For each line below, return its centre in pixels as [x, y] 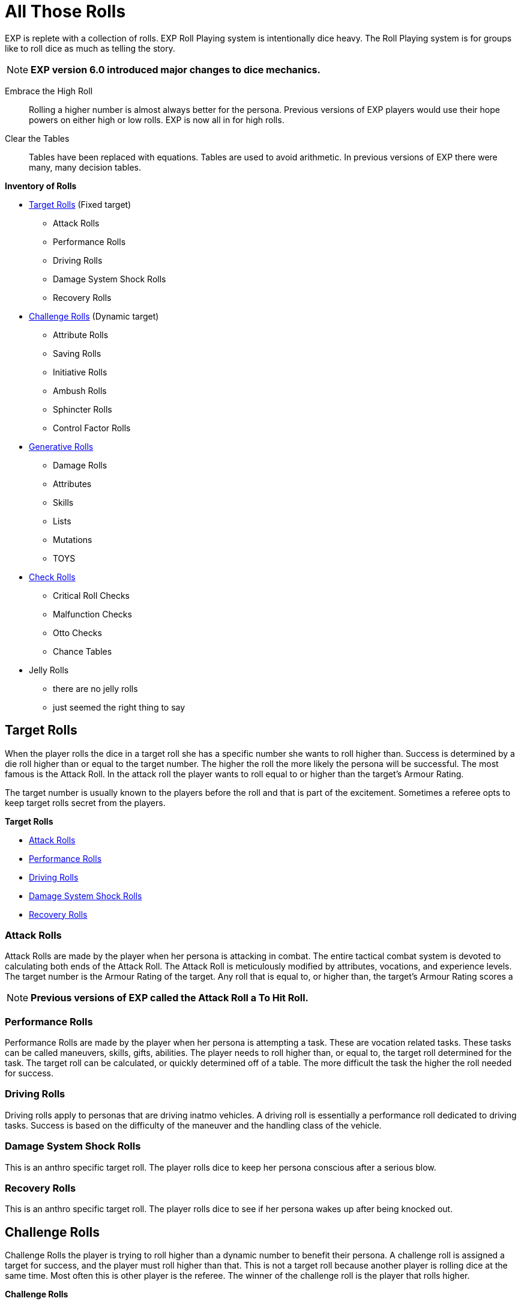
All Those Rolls [65, 11]
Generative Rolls [61, 446]
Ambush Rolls [80, 390]
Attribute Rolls [81, 335]
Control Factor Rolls [92, 428]
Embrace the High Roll [49, 91]
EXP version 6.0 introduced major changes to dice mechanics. [176, 69]
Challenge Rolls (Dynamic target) [94, 316]
